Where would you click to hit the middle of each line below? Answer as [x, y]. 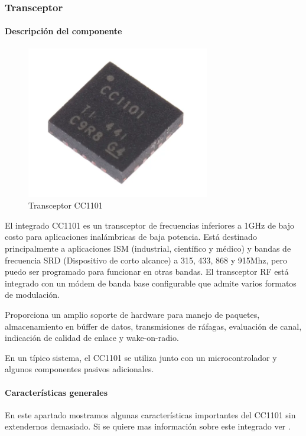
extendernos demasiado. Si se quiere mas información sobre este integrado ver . [148, 426]
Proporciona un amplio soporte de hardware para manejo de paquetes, [132, 314]
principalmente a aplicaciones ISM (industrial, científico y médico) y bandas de [148, 248]
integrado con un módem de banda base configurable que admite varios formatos [151, 283]
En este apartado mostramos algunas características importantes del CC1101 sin [150, 414]
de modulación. [32, 295]
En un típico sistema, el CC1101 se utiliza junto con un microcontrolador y [141, 357]
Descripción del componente [64, 31]
